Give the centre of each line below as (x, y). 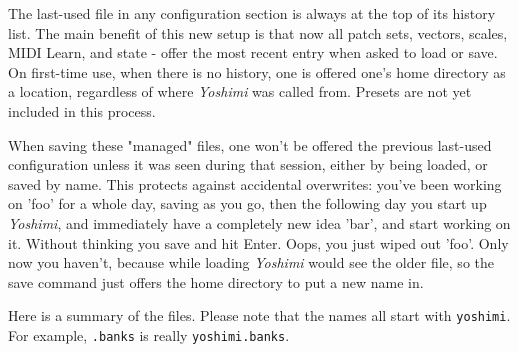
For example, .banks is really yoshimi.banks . (149, 334)
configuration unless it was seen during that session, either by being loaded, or (248, 164)
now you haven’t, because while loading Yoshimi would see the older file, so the (251, 262)
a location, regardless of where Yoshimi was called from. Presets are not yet (240, 91)
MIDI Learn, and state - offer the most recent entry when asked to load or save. (253, 52)
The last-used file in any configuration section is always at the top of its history (252, 13)
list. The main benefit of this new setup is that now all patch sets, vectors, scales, (258, 32)
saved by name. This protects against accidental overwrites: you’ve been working (255, 183)
